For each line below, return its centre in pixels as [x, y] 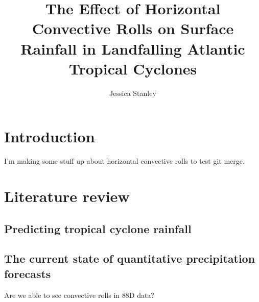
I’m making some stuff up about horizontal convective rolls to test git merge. [124, 161]
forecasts [28, 273]
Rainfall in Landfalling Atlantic [133, 48]
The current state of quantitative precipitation [130, 258]
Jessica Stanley [133, 93]
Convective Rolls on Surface [133, 28]
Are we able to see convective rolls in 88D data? [79, 295]
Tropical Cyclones [133, 68]
